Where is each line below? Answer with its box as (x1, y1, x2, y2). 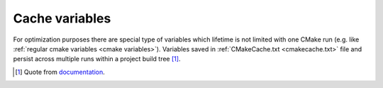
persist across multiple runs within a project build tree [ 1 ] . (13, 55, 181, 63)
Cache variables (13, 11, 111, 26)
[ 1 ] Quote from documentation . (15, 68, 106, 76)
